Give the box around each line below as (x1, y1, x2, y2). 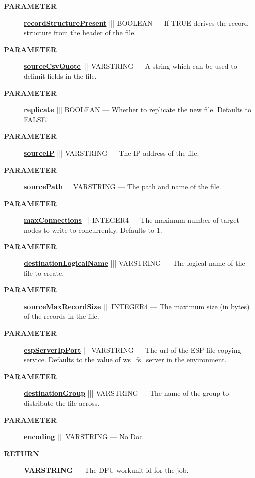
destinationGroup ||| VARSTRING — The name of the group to (24, 388, 229, 398)
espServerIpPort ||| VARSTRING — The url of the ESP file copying (24, 344, 241, 355)
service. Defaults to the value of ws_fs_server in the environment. (24, 354, 227, 365)
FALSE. (24, 114, 48, 124)
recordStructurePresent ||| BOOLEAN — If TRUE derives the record (24, 17, 248, 28)
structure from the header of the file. (24, 27, 136, 38)
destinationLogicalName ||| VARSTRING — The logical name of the (24, 258, 245, 268)
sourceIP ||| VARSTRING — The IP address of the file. (24, 147, 199, 158)
